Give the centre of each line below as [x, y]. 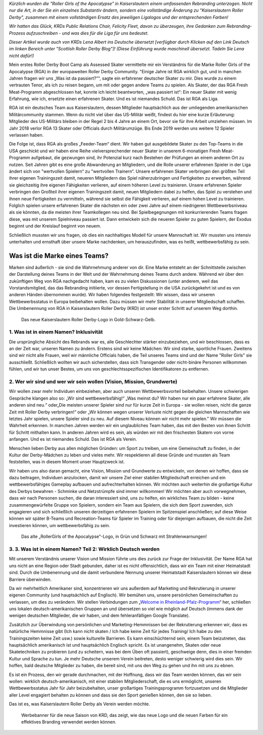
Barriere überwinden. [30, 579]
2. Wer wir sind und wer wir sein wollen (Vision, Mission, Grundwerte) [93, 382]
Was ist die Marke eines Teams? [59, 255]
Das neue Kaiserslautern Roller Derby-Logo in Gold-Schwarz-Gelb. [88, 319]
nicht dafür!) [21, 56]
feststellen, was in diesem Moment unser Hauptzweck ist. [67, 462]
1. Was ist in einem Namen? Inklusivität [56, 332]
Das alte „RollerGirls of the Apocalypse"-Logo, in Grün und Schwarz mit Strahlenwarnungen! [114, 536]
